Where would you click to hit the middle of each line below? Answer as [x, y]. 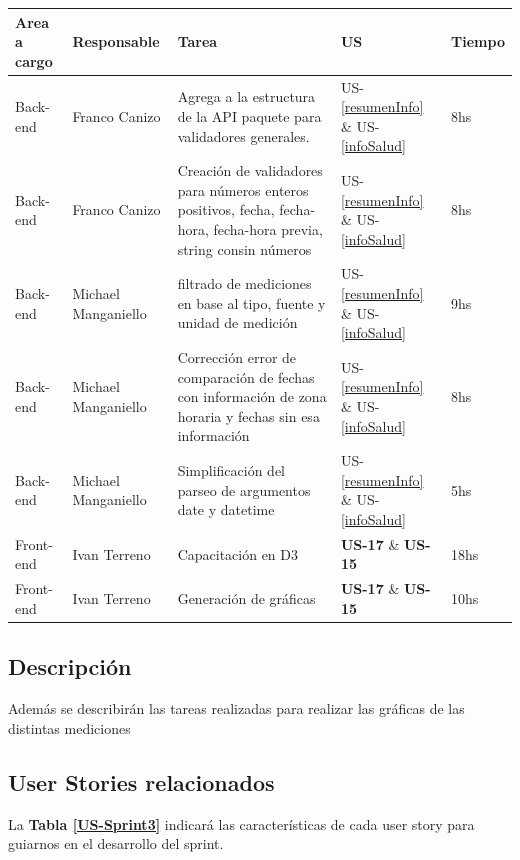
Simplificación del [231, 470]
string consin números [244, 248]
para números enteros [243, 189]
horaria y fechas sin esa [248, 415]
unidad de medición [237, 322]
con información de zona [252, 396]
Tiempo [478, 41]
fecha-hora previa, [268, 228]
